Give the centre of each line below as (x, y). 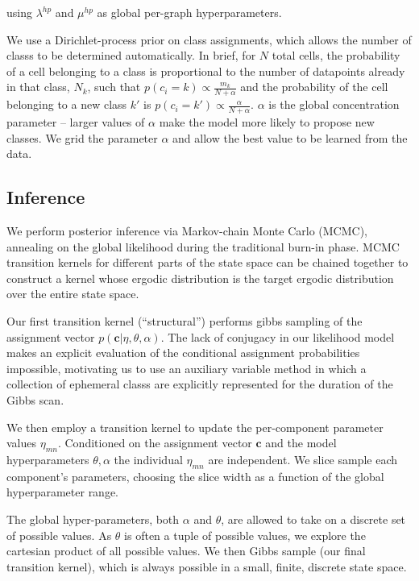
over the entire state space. (73, 294)
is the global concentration (334, 104)
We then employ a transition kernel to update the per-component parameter (195, 427)
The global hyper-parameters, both (93, 519)
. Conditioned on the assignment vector (155, 443)
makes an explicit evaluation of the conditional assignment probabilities (183, 353)
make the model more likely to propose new (267, 122)
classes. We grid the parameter (82, 137)
